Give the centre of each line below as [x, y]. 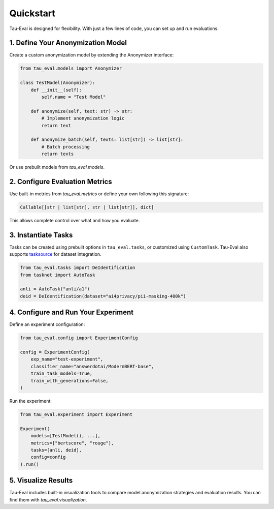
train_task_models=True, [62, 373]
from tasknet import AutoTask [58, 275]
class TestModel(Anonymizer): [58, 83]
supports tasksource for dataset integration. [55, 254]
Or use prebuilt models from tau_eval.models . [57, 167]
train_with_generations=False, [70, 381]
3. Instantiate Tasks [41, 235]
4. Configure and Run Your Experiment [72, 312]
